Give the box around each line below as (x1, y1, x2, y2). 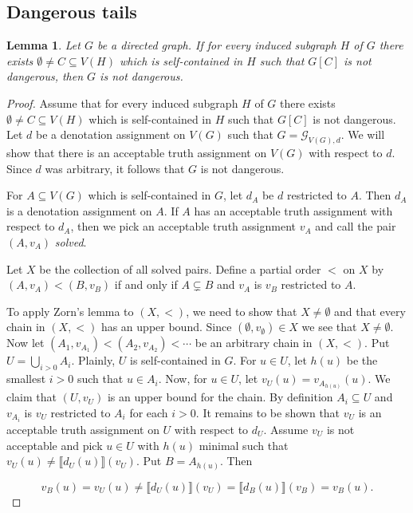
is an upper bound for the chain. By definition (107, 389, 333, 405)
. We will (340, 126, 385, 143)
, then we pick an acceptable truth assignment (70, 218, 296, 235)
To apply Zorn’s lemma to (6, 302, 134, 319)
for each (129, 404, 168, 420)
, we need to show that (186, 302, 297, 319)
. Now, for (158, 370, 207, 387)
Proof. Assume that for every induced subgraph (6, 94, 238, 111)
